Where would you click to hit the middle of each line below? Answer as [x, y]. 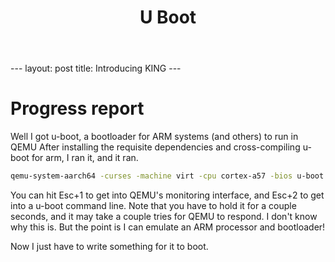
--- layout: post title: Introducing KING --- [96, 68]
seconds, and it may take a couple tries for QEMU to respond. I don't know [164, 216]
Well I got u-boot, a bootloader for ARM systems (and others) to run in [154, 137]
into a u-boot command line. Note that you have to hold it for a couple [153, 205]
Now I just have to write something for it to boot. [109, 246]
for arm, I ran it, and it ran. [85, 158]
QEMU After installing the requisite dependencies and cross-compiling [155, 147]
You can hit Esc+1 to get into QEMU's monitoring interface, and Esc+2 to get [167, 195]
